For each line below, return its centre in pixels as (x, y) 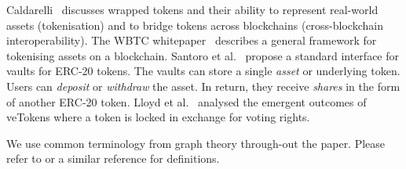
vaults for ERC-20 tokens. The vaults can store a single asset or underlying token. (203, 71)
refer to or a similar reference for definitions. (113, 158)
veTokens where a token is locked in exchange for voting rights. (158, 117)
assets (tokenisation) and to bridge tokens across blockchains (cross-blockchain (195, 25)
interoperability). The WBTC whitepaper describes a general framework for (192, 40)
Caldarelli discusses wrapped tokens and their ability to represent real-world (192, 9)
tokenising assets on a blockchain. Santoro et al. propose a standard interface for (203, 55)
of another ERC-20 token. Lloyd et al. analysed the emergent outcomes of (187, 101)
